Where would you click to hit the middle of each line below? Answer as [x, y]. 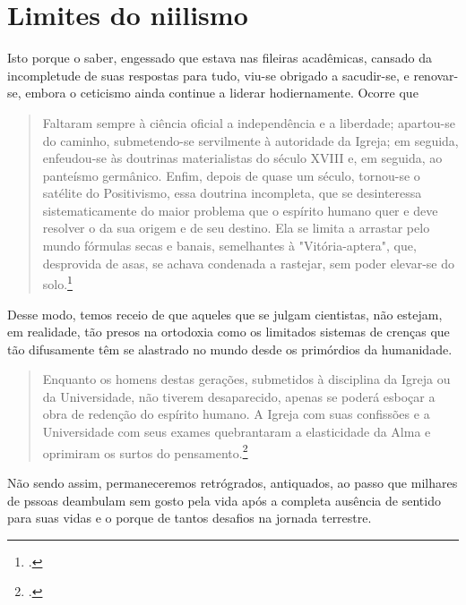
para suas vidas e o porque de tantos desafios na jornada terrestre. [190, 518]
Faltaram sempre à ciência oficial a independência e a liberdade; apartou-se [249, 122]
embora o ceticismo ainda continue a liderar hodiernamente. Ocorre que [222, 93]
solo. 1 [57, 282]
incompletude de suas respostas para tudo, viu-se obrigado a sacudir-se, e [208, 75]
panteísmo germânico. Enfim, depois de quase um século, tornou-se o [231, 175]
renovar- [436, 75]
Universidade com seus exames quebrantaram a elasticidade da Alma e [237, 432]
